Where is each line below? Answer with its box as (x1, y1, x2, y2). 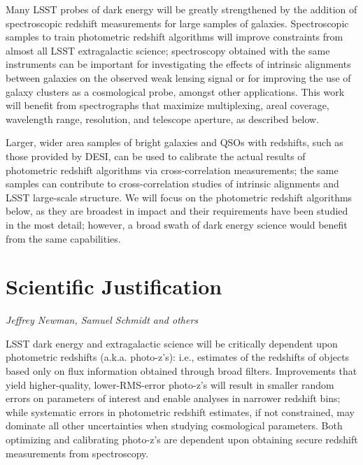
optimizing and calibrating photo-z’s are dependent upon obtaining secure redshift (6, 431, 358, 446)
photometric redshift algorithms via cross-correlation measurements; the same (6, 162, 339, 177)
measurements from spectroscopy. (6, 445, 149, 460)
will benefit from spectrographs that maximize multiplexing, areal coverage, (6, 98, 329, 113)
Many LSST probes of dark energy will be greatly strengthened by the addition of (6, 2, 357, 16)
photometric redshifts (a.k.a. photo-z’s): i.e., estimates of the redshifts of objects (6, 350, 350, 364)
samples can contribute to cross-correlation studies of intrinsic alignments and (6, 176, 339, 191)
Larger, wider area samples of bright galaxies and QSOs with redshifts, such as (6, 135, 343, 150)
